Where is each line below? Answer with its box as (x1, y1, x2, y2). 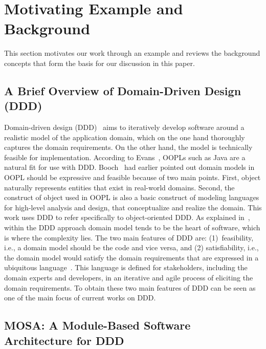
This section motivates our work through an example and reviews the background (4, 48, 260, 58)
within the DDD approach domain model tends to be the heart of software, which (4, 222, 260, 233)
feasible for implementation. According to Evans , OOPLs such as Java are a (4, 151, 246, 162)
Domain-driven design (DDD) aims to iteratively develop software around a (4, 122, 245, 133)
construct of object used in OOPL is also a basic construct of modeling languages (4, 192, 259, 203)
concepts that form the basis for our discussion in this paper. (4, 57, 195, 68)
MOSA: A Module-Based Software (4, 317, 191, 333)
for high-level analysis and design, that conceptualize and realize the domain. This (4, 202, 262, 212)
